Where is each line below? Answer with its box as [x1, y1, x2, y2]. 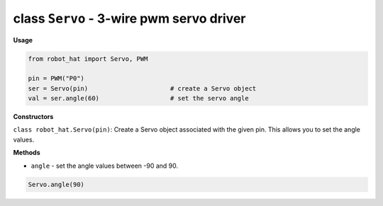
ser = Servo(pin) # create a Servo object [28, 84, 257, 92]
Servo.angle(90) [28, 181, 85, 188]
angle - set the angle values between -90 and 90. [30, 161, 179, 170]
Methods [13, 149, 40, 157]
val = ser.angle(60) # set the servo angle [28, 94, 249, 103]
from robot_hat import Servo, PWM [28, 55, 148, 63]
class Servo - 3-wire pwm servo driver [13, 11, 246, 26]
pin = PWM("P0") [28, 74, 85, 83]
